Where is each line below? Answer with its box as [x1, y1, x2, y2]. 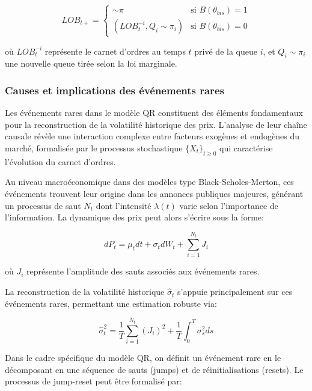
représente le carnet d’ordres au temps [44, 44, 186, 57]
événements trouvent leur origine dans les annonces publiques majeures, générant [5, 187, 304, 199]
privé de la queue [194, 44, 257, 57]
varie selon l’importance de [179, 199, 278, 211]
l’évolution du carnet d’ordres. [5, 155, 116, 168]
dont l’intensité [96, 199, 151, 211]
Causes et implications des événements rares [5, 82, 224, 97]
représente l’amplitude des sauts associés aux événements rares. [26, 265, 260, 277]
